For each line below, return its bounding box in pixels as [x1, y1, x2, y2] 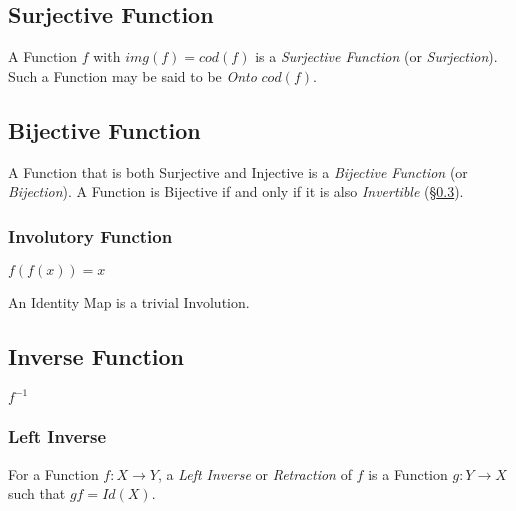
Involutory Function [8, 223, 173, 248]
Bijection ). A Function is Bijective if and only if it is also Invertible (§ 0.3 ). [8, 181, 464, 202]
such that [8, 483, 66, 504]
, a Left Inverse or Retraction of [157, 463, 352, 484]
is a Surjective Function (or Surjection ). [255, 46, 498, 67]
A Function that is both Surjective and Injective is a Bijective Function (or [8, 161, 468, 182]
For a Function [8, 463, 99, 484]
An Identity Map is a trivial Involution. [8, 292, 250, 312]
